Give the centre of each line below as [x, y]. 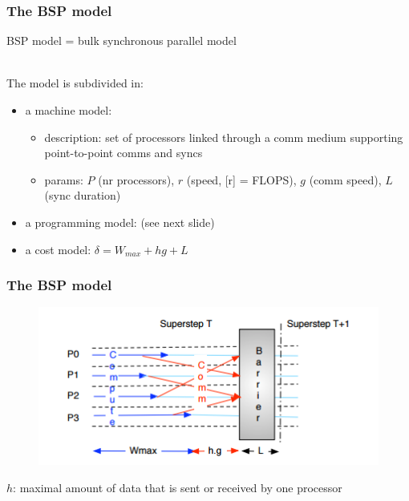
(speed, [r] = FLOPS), [241, 179]
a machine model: [69, 110]
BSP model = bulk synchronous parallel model [121, 40]
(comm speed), [345, 179]
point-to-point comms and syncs [124, 153]
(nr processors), [136, 179]
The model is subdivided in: [75, 83]
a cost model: [58, 249]
